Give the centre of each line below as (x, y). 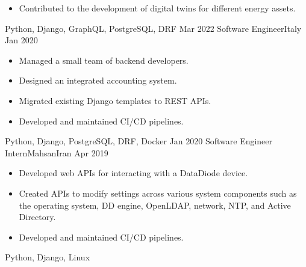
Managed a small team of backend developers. (104, 60)
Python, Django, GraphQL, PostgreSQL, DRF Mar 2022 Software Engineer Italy (153, 28)
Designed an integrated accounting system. (98, 80)
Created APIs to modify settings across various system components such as (158, 193)
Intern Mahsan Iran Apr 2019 (57, 152)
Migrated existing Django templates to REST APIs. (115, 100)
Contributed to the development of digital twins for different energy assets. (157, 8)
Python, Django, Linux (48, 257)
